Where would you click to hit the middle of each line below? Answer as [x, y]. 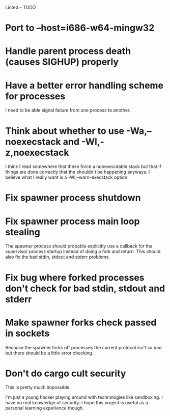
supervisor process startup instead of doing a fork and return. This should [83, 252]
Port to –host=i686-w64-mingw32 [80, 28]
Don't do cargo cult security [66, 373]
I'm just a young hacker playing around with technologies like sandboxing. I [84, 397]
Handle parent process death [68, 51]
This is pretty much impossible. [38, 387]
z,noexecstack [37, 152]
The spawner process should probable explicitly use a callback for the [79, 246]
